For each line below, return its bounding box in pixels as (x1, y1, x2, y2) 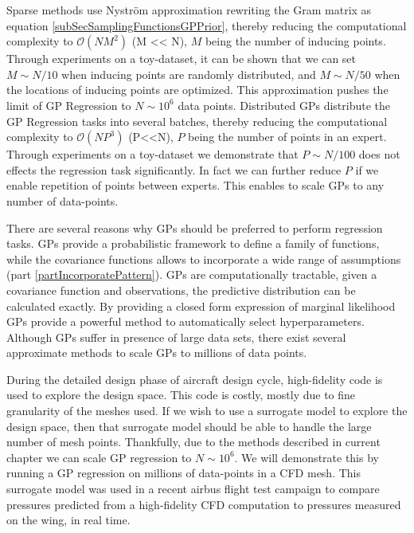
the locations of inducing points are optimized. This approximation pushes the (6, 81, 389, 98)
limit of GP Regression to (6, 96, 131, 113)
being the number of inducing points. (205, 33, 386, 49)
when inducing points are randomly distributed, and (61, 65, 316, 82)
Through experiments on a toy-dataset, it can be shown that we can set (6, 50, 357, 67)
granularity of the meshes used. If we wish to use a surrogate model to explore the (6, 402, 408, 419)
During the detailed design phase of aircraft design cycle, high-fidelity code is (6, 370, 383, 387)
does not (358, 146, 400, 163)
